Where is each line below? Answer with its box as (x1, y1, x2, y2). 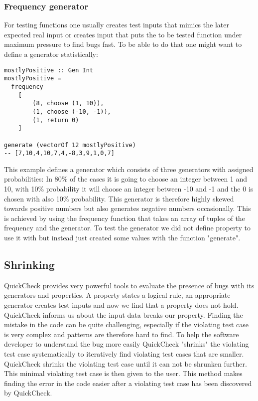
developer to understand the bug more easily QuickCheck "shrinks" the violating (4, 339, 249, 349)
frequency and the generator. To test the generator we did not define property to (4, 222, 251, 233)
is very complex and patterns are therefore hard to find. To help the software (4, 329, 239, 339)
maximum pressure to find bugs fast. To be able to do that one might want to (4, 39, 242, 49)
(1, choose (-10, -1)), (32, 108, 111, 115)
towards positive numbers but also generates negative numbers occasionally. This (4, 203, 251, 213)
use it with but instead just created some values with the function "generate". (4, 232, 241, 242)
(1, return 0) (32, 116, 79, 124)
